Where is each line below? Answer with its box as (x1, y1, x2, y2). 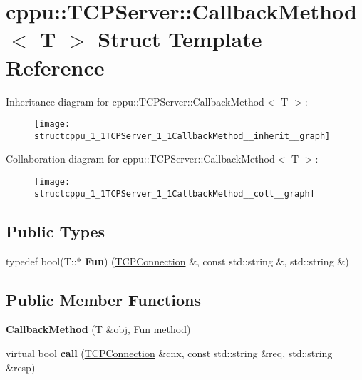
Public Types (6, 220, 105, 242)
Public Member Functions (6, 288, 201, 310)
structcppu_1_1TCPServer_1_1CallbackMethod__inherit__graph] (34, 130, 331, 141)
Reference (6, 52, 105, 81)
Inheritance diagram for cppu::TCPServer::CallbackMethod (6, 93, 264, 108)
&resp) (6, 359, 36, 374)
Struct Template (98, 24, 262, 53)
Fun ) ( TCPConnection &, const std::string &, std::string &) (85, 253, 349, 268)
